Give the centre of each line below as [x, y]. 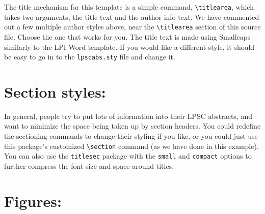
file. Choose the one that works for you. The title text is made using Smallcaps [127, 36]
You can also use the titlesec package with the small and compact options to [128, 156]
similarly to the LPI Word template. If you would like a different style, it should [129, 47]
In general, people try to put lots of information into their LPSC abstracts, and [128, 116]
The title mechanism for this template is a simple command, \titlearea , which [129, 7]
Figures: [33, 201]
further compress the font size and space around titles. [89, 165]
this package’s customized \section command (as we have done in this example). [131, 146]
